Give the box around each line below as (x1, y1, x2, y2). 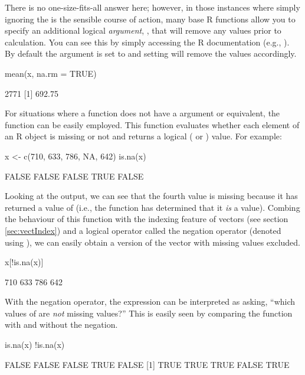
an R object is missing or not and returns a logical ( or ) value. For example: (5, 130, 282, 142)
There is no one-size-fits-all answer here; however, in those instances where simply (5, 1, 300, 13)
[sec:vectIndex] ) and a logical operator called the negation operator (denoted (5, 224, 281, 236)
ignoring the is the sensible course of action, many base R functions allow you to (5, 12, 296, 25)
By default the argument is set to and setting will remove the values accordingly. (5, 47, 297, 60)
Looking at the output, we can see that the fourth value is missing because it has (5, 190, 298, 202)
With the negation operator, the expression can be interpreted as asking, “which (5, 295, 296, 308)
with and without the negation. (5, 318, 118, 331)
